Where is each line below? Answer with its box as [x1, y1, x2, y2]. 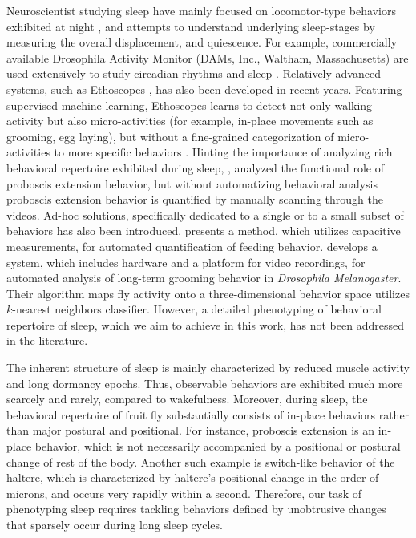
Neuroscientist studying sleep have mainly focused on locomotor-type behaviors [6, 2, 396, 18]
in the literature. [6, 332, 88, 349]
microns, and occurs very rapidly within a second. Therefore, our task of [6, 484, 362, 501]
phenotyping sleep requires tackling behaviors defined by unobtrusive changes [6, 500, 386, 517]
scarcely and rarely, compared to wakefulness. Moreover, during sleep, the [6, 390, 368, 407]
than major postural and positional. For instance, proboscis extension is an [6, 422, 375, 439]
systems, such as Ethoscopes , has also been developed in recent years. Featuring [6, 80, 402, 97]
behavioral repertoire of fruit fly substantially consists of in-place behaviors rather [6, 406, 410, 423]
